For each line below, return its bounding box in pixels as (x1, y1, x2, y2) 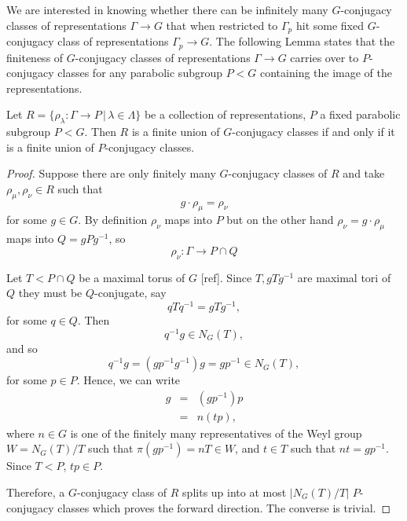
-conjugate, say (94, 284, 167, 301)
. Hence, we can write (76, 372, 181, 388)
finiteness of (6, 49, 64, 65)
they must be (18, 284, 82, 301)
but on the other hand (226, 211, 334, 228)
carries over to (290, 49, 359, 65)
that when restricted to (166, 17, 278, 33)
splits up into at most (182, 484, 287, 501)
